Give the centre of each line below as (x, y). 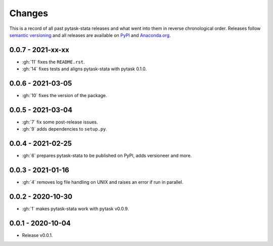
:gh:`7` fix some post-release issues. (60, 122)
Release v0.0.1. (37, 235)
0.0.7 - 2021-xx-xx (39, 50)
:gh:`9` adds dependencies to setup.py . (64, 129)
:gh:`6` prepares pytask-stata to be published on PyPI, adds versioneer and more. (107, 156)
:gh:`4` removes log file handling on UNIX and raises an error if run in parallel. (103, 182)
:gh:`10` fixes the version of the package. (64, 96)
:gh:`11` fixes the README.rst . (53, 62)
